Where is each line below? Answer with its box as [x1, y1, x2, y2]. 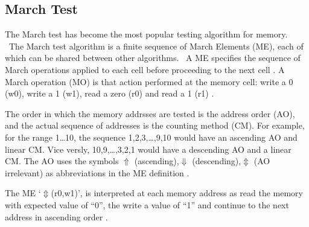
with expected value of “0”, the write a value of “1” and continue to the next [5, 198, 289, 211]
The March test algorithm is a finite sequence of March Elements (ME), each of [8, 39, 304, 52]
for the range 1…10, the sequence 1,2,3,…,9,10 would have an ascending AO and [5, 130, 298, 143]
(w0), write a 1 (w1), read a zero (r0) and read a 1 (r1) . [5, 87, 214, 100]
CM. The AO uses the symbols [5, 155, 119, 167]
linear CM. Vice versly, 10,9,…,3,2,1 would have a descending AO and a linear [5, 142, 291, 155]
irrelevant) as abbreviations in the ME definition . [5, 166, 190, 179]
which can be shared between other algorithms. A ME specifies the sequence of [5, 51, 301, 64]
